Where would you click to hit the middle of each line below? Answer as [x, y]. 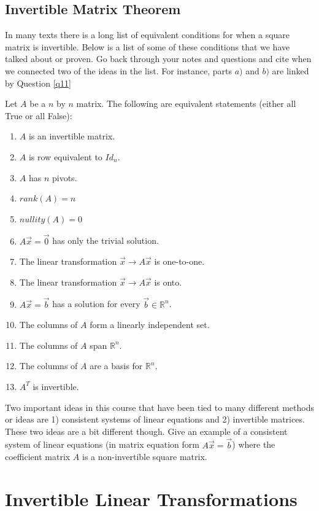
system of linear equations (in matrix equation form [102, 444]
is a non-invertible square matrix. [145, 457]
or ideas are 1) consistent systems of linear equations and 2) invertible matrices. [155, 419]
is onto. [168, 282]
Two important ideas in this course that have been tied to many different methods [160, 407]
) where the [254, 444]
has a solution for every [96, 304]
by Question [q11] [38, 83]
